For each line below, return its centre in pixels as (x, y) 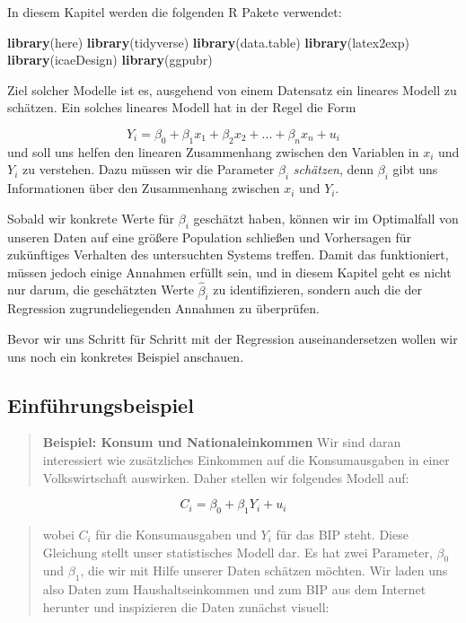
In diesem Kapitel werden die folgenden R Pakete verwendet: (175, 12)
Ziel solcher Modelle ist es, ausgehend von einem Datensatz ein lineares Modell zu (232, 89)
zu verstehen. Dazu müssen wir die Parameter (148, 169)
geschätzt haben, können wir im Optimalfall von (326, 218)
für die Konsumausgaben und (176, 534)
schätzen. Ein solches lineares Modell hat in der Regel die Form (182, 107)
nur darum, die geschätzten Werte (101, 290)
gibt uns (415, 169)
